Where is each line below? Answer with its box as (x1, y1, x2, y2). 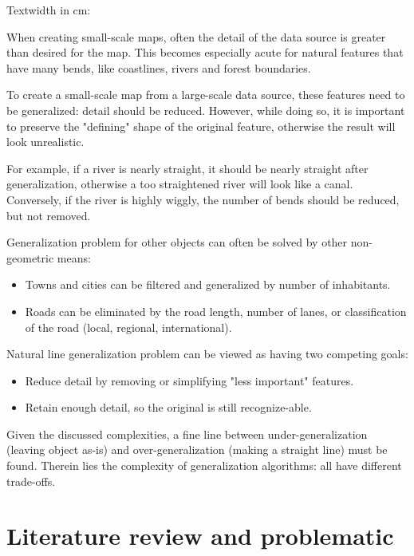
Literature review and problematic (6, 519, 394, 552)
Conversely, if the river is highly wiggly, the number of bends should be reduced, (6, 191, 400, 207)
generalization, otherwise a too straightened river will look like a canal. (6, 175, 353, 192)
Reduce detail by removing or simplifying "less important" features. (25, 372, 354, 388)
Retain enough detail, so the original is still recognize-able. (25, 399, 312, 416)
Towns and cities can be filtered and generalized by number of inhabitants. (25, 276, 391, 293)
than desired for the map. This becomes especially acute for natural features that (6, 44, 404, 61)
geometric (6, 249, 54, 266)
